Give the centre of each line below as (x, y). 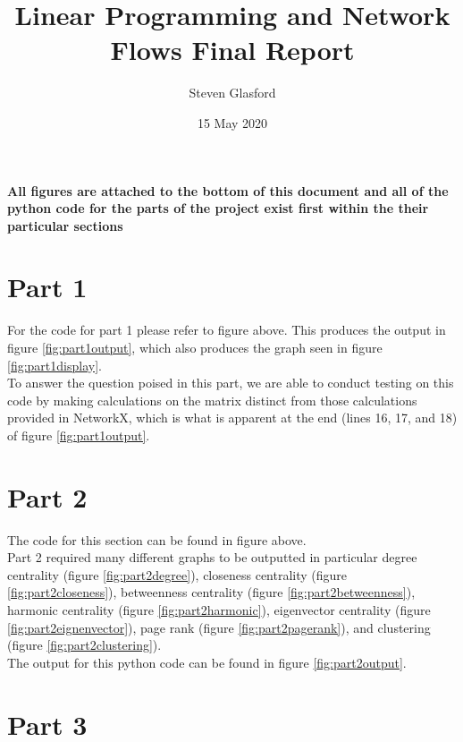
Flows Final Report (232, 50)
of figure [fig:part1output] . (79, 435)
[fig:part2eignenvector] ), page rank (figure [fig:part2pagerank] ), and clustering (219, 627)
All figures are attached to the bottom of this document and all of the (228, 190)
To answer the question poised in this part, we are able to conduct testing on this (231, 383)
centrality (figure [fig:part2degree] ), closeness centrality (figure (177, 574)
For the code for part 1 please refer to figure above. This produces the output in (227, 330)
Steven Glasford (232, 93)
